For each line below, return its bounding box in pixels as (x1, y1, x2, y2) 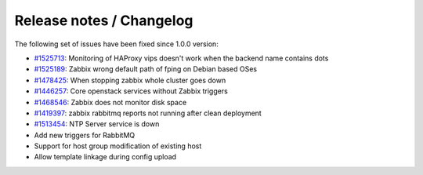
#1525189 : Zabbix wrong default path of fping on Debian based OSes (34, 64, 258, 74)
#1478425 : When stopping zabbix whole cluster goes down (34, 75, 226, 85)
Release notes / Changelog (14, 12, 193, 29)
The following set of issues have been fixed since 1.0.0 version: (14, 39, 219, 49)
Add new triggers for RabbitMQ (34, 130, 136, 140)
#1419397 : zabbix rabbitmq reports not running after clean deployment (34, 108, 262, 118)
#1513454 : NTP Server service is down (34, 119, 160, 129)
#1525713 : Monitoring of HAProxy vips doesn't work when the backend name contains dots (34, 53, 329, 63)
